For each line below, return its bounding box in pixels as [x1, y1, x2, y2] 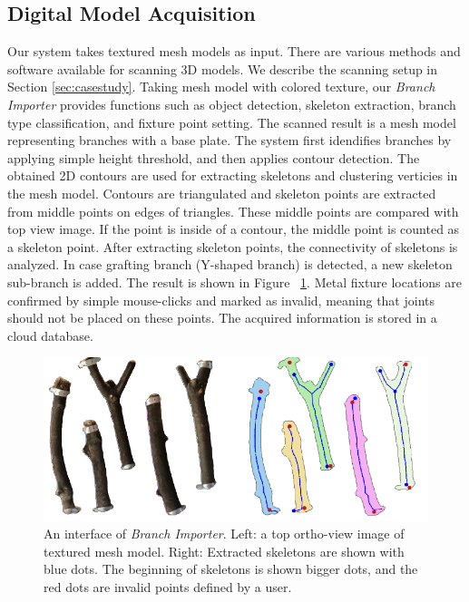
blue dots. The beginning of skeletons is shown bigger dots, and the [44, 559, 418, 578]
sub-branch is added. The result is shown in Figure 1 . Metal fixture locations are [7, 272, 462, 291]
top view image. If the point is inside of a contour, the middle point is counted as [7, 219, 460, 238]
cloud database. [7, 325, 93, 345]
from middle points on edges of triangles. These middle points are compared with [7, 201, 459, 220]
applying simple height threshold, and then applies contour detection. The [7, 148, 420, 167]
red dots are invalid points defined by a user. [44, 577, 292, 596]
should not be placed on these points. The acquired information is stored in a [7, 308, 437, 327]
